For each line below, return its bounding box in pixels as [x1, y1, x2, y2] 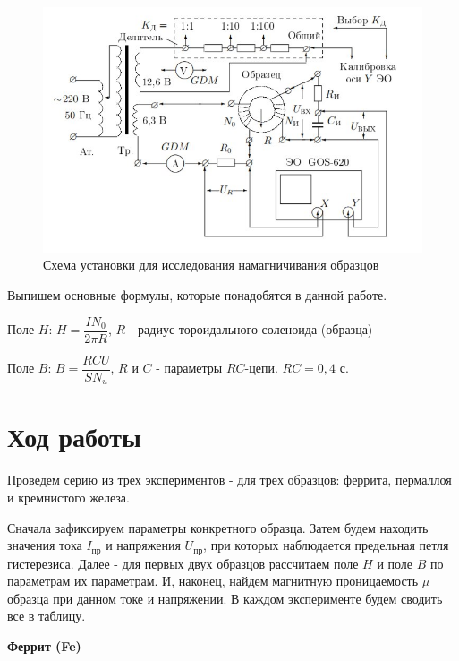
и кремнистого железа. [7, 487, 130, 506]
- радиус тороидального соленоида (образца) [129, 320, 373, 339]
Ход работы [7, 418, 141, 455]
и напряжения [106, 536, 181, 554]
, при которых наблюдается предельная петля [203, 536, 449, 554]
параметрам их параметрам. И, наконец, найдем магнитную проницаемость [7, 571, 419, 590]
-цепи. [244, 358, 278, 377]
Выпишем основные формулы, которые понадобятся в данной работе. [7, 286, 387, 305]
